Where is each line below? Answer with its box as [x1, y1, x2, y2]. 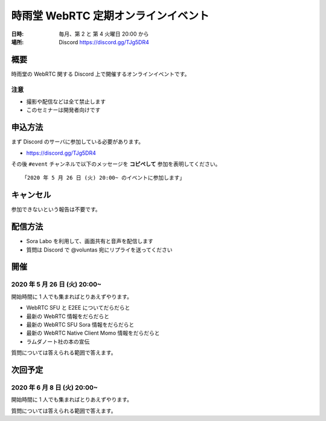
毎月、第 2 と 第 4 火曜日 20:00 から [59, 30, 149, 38]
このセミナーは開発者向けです [26, 106, 101, 114]
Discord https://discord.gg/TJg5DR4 [59, 38, 149, 45]
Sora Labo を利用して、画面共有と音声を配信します [26, 238, 154, 245]
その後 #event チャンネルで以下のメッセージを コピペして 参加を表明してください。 [11, 160, 221, 168]
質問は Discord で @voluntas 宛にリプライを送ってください [26, 246, 173, 253]
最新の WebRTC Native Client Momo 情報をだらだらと [26, 330, 160, 337]
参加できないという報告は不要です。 [11, 206, 101, 213]
